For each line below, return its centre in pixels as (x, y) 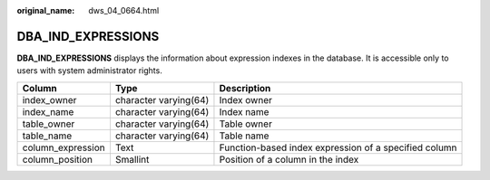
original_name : (46, 10)
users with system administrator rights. (89, 71)
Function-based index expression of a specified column (338, 147)
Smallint (132, 159)
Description (245, 88)
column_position (57, 159)
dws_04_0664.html (124, 10)
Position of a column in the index (289, 159)
